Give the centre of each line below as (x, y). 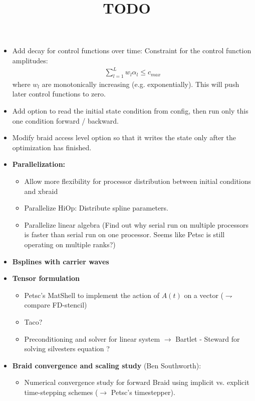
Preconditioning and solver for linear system (92, 338)
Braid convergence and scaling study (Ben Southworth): (107, 365)
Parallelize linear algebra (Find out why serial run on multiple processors (137, 224)
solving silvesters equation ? (67, 348)
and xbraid (41, 191)
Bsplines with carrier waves (61, 261)
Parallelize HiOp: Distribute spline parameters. (96, 208)
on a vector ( (204, 295)
